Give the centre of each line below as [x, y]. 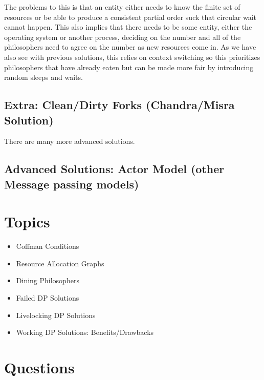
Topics [27, 221]
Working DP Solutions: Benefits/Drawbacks [85, 332]
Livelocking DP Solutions [56, 315]
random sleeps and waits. [43, 77]
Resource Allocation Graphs [60, 263]
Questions [39, 367]
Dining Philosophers [48, 280]
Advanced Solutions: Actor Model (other [114, 169]
